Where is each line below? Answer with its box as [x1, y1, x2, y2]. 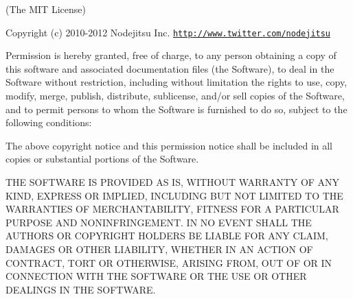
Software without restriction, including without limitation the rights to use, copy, [5, 75, 348, 89]
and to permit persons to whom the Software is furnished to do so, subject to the [5, 101, 348, 116]
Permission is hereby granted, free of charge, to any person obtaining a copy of [5, 48, 337, 62]
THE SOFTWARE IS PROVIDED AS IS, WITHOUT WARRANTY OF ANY [5, 175, 340, 189]
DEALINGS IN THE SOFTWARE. [5, 282, 156, 296]
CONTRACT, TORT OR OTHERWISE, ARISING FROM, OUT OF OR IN [5, 255, 332, 270]
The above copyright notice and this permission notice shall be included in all [5, 138, 333, 152]
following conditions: [5, 115, 92, 130]
